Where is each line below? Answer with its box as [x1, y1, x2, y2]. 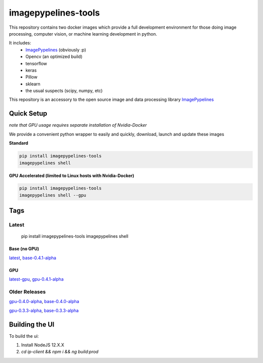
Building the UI [9, 320, 55, 328]
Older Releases [9, 288, 46, 295]
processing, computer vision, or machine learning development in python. [9, 31, 157, 37]
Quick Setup [9, 110, 47, 118]
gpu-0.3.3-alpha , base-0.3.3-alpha [9, 307, 79, 313]
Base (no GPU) [9, 246, 39, 252]
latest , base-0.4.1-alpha [9, 255, 56, 261]
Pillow [25, 74, 38, 80]
